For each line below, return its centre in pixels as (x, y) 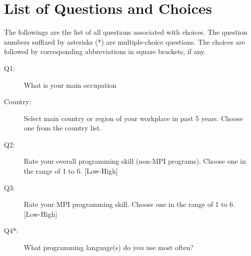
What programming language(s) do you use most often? (109, 247)
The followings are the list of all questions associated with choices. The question (126, 32)
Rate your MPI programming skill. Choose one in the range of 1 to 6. (129, 204)
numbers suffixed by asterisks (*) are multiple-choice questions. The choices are (125, 41)
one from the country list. (63, 128)
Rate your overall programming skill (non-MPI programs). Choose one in (135, 161)
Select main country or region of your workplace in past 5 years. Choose (133, 118)
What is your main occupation (70, 85)
